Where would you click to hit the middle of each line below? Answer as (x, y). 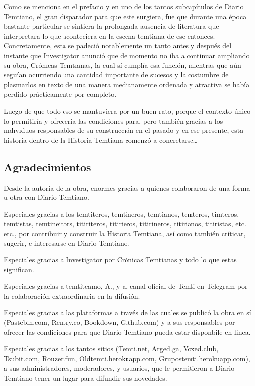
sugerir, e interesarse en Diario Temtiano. (67, 243)
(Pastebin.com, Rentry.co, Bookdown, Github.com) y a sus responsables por (120, 322)
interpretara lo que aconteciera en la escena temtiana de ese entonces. (110, 35)
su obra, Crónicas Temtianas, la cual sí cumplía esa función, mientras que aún (123, 65)
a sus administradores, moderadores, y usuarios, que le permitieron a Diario (119, 368)
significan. (19, 269)
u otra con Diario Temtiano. (47, 197)
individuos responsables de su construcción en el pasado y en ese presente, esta (124, 130)
